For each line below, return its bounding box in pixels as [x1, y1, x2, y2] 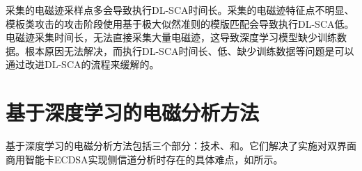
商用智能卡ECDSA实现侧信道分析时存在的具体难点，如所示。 [6, 152, 283, 166]
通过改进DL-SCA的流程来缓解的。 [6, 57, 159, 72]
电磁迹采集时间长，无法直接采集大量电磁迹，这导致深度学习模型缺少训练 [6, 30, 337, 44]
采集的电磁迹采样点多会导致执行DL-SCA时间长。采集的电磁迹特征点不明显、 [6, 3, 354, 17]
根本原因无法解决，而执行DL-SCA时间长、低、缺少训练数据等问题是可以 [24, 43, 354, 58]
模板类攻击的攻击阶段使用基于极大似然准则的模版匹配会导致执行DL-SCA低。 [6, 16, 354, 31]
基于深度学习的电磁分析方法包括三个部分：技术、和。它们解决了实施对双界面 [6, 138, 356, 153]
